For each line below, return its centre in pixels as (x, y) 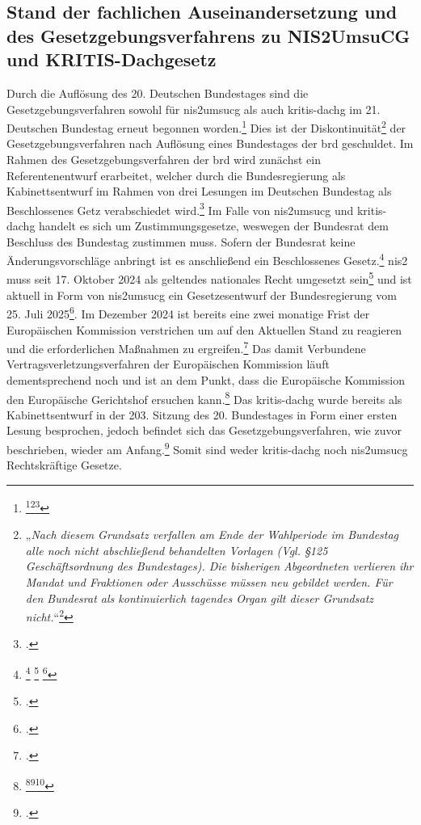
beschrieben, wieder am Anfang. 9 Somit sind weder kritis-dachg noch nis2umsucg (207, 448)
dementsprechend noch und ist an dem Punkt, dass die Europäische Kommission (206, 380)
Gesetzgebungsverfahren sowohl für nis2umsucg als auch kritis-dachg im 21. (194, 109)
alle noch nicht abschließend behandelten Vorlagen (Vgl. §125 (177, 550)
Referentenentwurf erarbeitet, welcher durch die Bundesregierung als (176, 175)
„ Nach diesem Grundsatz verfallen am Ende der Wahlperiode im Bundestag (212, 535)
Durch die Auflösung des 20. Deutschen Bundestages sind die (158, 93)
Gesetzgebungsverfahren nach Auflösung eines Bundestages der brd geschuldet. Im (210, 143)
